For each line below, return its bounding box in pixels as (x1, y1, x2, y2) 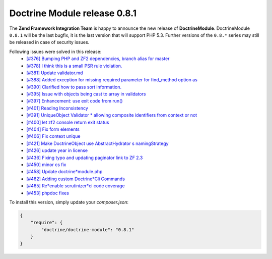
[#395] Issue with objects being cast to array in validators (26, 91, 146, 97)
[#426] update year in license (26, 147, 88, 153)
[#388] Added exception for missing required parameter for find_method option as (26, 77, 197, 83)
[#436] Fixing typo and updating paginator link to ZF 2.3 (26, 154, 143, 161)
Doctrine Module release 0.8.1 (9, 8, 137, 19)
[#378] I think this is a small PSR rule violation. (26, 63, 122, 69)
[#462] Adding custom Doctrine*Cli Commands (26, 176, 125, 182)
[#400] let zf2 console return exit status (26, 119, 109, 125)
